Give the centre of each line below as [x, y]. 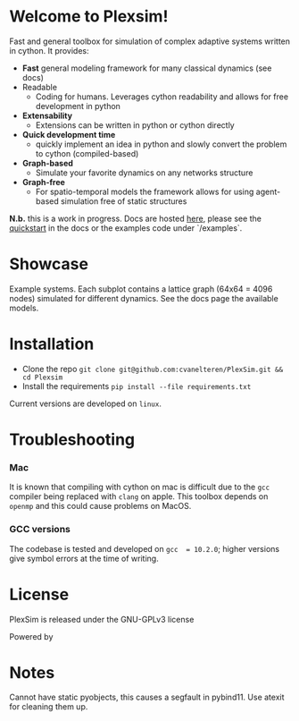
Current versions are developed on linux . [86, 403]
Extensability [47, 115]
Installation [52, 344]
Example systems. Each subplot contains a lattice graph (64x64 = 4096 [141, 289]
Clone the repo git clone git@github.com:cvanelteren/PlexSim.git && [153, 369]
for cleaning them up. [49, 707]
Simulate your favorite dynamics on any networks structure [144, 173]
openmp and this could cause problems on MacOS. [100, 506]
